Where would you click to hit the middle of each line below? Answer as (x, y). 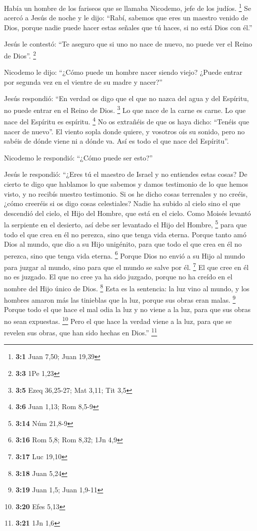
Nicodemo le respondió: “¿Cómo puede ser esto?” (78, 157)
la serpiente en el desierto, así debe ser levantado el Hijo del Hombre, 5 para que (126, 224)
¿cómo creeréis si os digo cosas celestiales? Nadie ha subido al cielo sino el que (122, 203)
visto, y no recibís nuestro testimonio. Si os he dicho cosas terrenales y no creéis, (126, 193)
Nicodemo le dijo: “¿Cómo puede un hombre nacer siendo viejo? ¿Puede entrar (123, 72)
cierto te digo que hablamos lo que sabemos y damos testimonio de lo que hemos (126, 184)
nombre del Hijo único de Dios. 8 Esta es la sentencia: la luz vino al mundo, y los (127, 287)
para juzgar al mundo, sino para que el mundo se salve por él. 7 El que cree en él (126, 266)
